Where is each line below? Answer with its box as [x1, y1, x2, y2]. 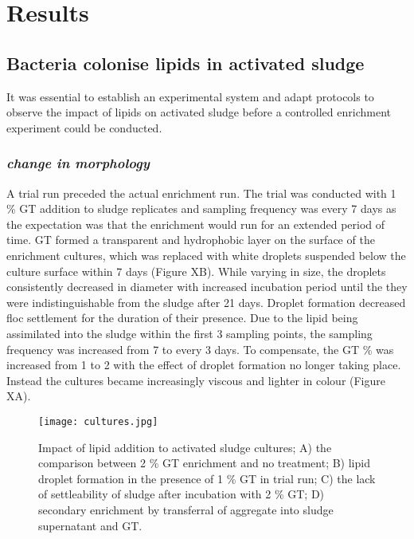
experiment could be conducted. [6, 119, 162, 136]
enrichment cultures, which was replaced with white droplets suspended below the [6, 246, 406, 263]
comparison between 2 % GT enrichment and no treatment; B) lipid [38, 454, 370, 471]
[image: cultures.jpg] [38, 415, 158, 427]
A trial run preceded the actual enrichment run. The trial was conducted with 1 [6, 184, 396, 201]
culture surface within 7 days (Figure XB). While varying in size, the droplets [6, 262, 386, 279]
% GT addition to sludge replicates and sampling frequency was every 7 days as [6, 200, 396, 217]
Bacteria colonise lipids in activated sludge [6, 50, 365, 75]
